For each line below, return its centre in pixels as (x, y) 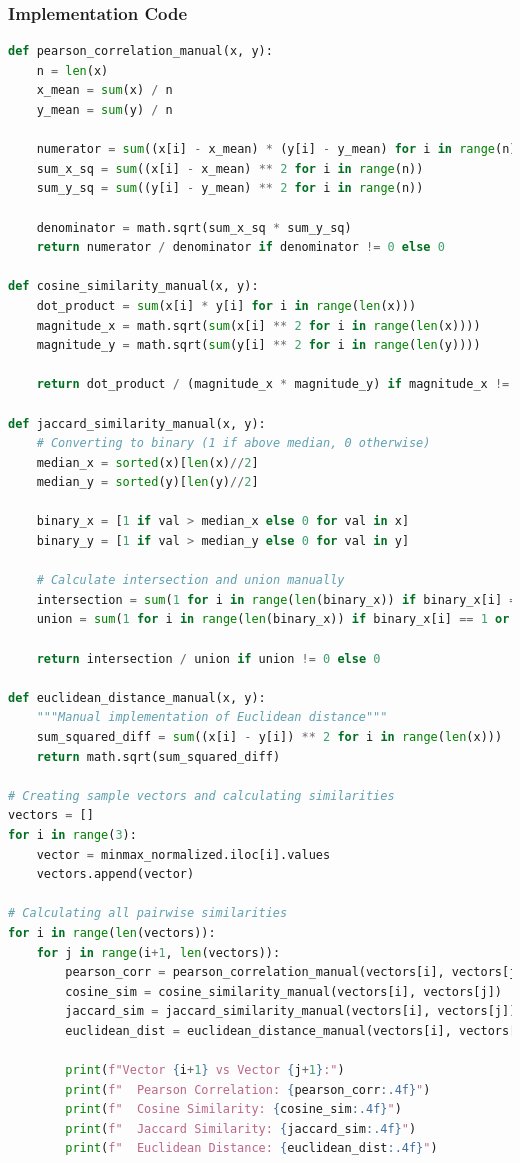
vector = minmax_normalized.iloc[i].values (183, 854)
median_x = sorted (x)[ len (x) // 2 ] (147, 462)
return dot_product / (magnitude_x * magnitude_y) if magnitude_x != (273, 384)
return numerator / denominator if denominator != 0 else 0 (240, 247)
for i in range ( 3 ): (72, 834)
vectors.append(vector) (115, 874)
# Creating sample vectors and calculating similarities (201, 795)
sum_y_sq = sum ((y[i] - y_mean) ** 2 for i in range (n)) (230, 188)
